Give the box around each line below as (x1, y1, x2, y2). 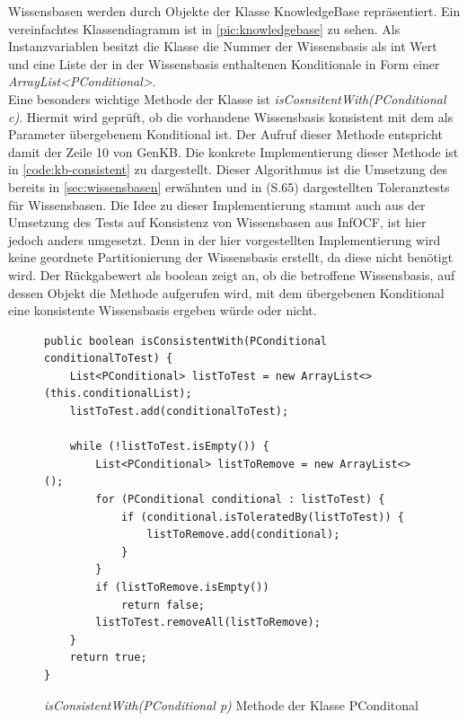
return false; (120, 598, 205, 611)
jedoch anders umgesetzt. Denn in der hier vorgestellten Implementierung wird (8, 230, 441, 249)
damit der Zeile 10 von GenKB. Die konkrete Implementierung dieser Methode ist (8, 142, 459, 161)
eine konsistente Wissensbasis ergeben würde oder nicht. (8, 301, 317, 320)
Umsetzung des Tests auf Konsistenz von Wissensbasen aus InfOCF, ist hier (8, 213, 427, 232)
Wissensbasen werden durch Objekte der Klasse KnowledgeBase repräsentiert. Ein (8, 2, 461, 20)
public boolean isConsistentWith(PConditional (44, 334, 327, 347)
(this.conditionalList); (44, 387, 192, 400)
